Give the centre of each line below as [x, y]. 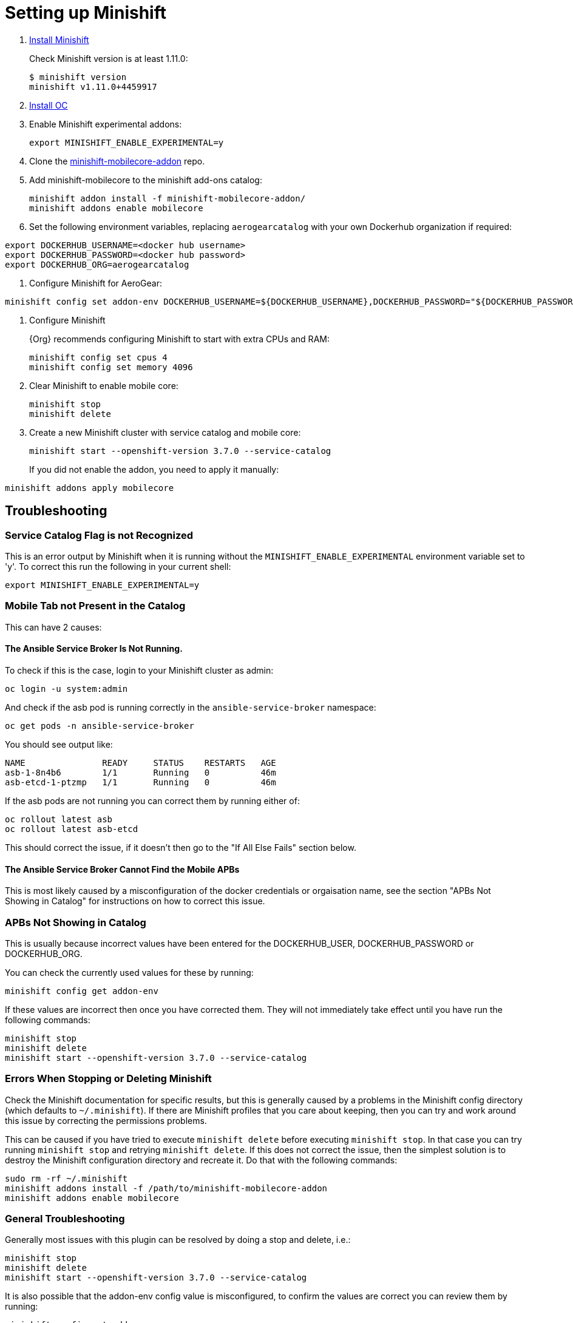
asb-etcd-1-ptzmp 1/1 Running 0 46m [141, 782]
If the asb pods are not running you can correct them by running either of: [152, 800]
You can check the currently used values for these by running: [129, 972]
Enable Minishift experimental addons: [106, 124]
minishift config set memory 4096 [111, 367]
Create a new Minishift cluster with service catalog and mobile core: [165, 432]
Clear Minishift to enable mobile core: [104, 385]
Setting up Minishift [86, 13]
